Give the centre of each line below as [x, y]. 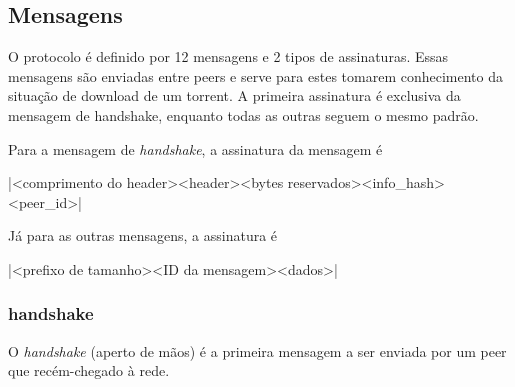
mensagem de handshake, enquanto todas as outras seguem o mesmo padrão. [243, 114]
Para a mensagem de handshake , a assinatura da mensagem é [195, 148]
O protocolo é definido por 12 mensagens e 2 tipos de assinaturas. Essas [228, 56]
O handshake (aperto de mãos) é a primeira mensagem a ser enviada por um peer [257, 350]
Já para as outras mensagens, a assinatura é [143, 235]
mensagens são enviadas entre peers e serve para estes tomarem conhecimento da [255, 75]
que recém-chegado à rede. [89, 370]
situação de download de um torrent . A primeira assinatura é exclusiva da [234, 95]
